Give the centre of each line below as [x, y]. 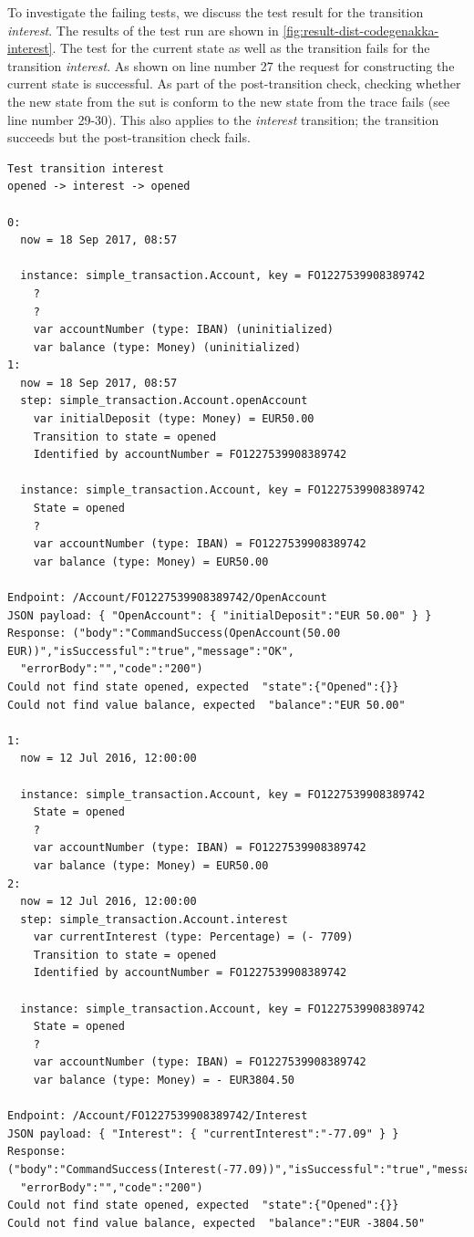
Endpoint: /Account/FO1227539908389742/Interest [158, 1116]
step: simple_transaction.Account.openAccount [164, 401]
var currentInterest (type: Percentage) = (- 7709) [193, 937]
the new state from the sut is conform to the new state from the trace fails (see [229, 101]
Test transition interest [86, 168]
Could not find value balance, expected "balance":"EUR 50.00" [206, 705]
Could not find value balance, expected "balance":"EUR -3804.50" [216, 1223]
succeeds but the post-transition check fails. [129, 137]
